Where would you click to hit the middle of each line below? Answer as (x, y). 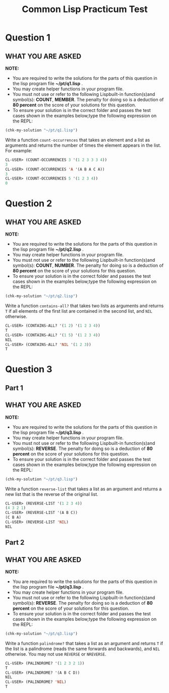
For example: (19, 150)
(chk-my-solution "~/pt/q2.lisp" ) (42, 296)
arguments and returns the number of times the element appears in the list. (83, 145)
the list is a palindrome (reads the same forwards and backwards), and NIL (83, 649)
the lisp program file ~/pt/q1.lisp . (48, 83)
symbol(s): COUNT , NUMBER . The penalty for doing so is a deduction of (88, 265)
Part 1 (14, 388)
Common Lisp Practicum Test (85, 9)
